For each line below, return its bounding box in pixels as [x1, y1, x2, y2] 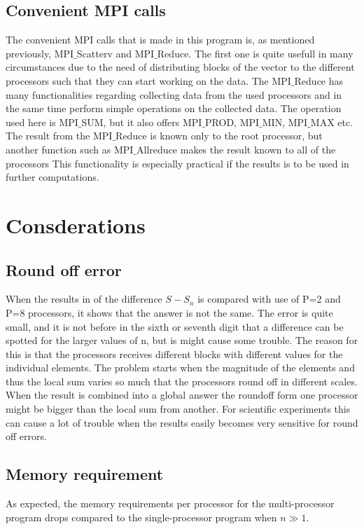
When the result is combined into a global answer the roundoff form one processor [6, 387, 358, 402]
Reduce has [294, 73, 344, 88]
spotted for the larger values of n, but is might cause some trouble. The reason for [6, 333, 358, 348]
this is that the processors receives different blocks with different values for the [6, 346, 343, 361]
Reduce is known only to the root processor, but [115, 128, 323, 143]
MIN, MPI [262, 114, 308, 129]
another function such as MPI [6, 142, 134, 156]
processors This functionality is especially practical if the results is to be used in [6, 156, 349, 170]
